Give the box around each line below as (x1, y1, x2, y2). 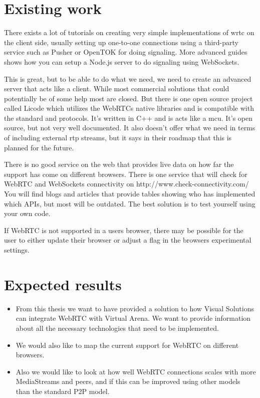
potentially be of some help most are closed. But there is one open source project (4, 93, 253, 103)
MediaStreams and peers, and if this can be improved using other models (16, 376, 240, 386)
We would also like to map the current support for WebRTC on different (16, 339, 239, 350)
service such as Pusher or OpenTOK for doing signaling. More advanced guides (4, 47, 247, 57)
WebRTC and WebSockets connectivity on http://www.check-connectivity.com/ (4, 178, 249, 189)
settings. (4, 245, 30, 255)
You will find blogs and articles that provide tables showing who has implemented (4, 188, 255, 199)
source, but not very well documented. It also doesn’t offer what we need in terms (4, 122, 255, 133)
